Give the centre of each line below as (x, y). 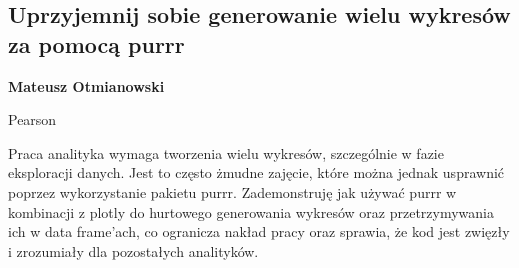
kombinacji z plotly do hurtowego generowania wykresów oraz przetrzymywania (251, 211)
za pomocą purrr (96, 43)
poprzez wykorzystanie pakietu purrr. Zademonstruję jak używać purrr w (232, 191)
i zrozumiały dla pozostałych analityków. (133, 250)
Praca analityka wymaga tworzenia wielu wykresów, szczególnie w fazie (226, 152)
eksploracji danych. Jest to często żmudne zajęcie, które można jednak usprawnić (256, 172)
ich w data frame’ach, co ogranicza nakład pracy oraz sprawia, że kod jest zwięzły (259, 231)
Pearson (32, 119)
